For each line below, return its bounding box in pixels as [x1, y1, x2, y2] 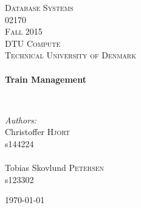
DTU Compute [5, 36, 61, 49]
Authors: [5, 113, 37, 126]
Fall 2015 [5, 25, 43, 38]
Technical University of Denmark [5, 49, 136, 61]
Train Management [5, 72, 86, 85]
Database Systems [5, 1, 74, 13]
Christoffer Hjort [5, 125, 70, 138]
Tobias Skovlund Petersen [5, 161, 105, 174]
